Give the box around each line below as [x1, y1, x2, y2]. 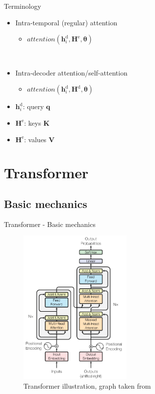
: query [22, 101, 44, 112]
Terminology [4, 1, 41, 11]
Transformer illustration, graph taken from [23, 380, 151, 391]
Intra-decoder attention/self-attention [15, 67, 128, 77]
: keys [24, 117, 41, 128]
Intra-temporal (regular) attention [15, 17, 117, 27]
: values [24, 134, 47, 144]
